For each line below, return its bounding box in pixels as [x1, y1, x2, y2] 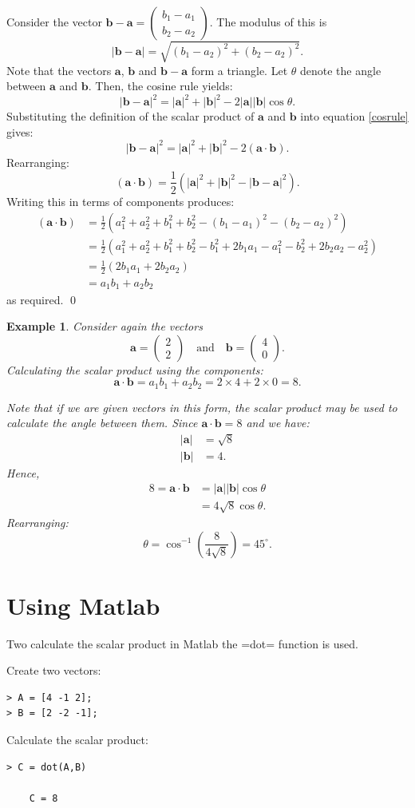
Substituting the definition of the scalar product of [6, 108, 255, 125]
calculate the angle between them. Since [6, 414, 198, 431]
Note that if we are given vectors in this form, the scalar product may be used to [6, 398, 397, 415]
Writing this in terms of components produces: [6, 192, 235, 209]
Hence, [6, 464, 40, 481]
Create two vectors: [6, 662, 101, 679]
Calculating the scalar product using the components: [6, 361, 263, 378]
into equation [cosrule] [300, 108, 409, 125]
